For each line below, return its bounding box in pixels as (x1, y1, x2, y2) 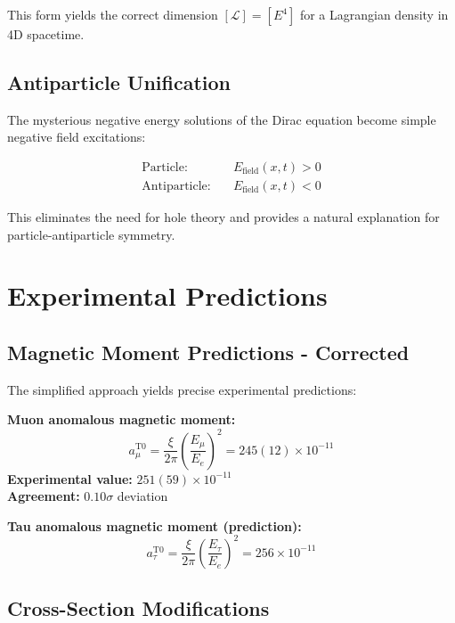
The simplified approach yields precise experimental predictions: (7, 380, 357, 398)
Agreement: (7, 487, 80, 505)
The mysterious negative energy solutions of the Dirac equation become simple (7, 110, 436, 128)
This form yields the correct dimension (7, 5, 218, 23)
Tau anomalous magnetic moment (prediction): (7, 516, 302, 535)
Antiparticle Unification (7, 68, 231, 95)
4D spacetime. (7, 25, 85, 43)
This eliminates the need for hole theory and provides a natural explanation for (7, 208, 440, 226)
